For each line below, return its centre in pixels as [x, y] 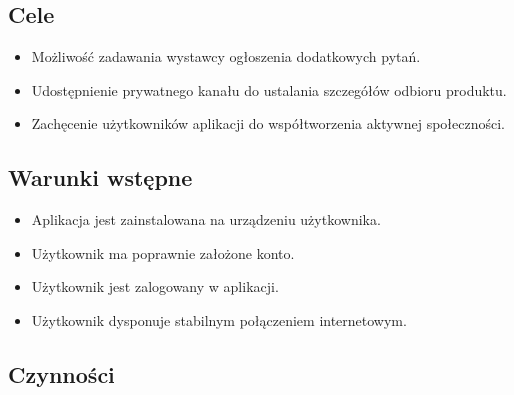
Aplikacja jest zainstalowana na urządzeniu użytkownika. [206, 219]
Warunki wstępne [100, 177]
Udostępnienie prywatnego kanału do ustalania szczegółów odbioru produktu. [269, 89]
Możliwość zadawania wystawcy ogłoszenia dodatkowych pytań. [226, 56]
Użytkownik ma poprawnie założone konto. [163, 252]
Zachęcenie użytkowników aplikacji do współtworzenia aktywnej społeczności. [268, 123]
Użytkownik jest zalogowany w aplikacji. [155, 286]
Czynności [61, 373]
